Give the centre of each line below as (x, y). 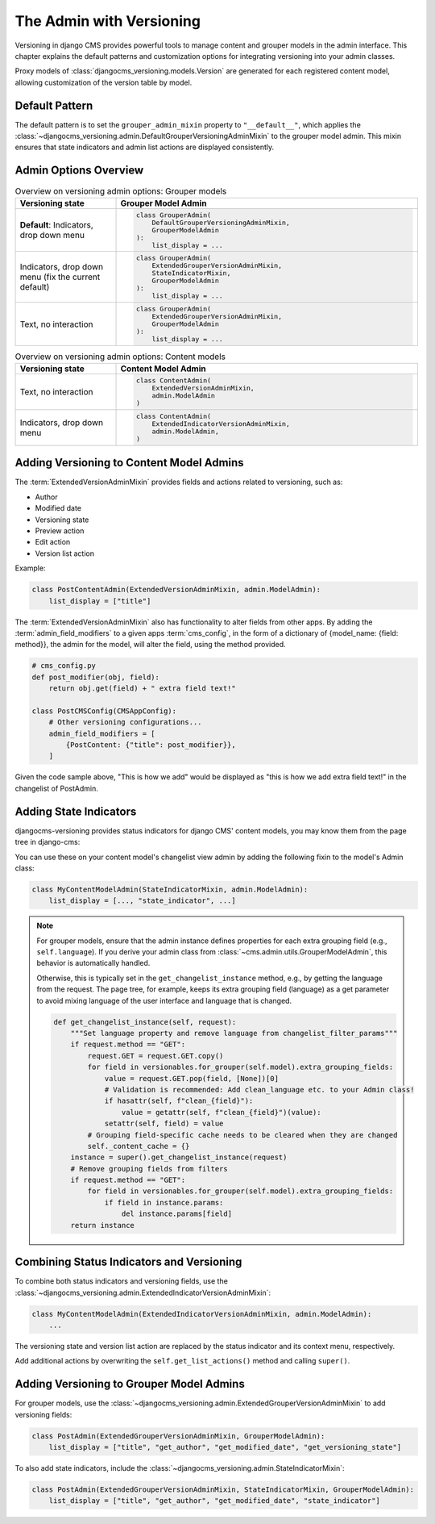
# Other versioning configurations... (125, 722)
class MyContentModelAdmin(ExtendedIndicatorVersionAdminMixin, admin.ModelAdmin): (202, 1314)
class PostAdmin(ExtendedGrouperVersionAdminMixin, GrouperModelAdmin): (178, 1436)
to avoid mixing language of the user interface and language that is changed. (164, 1000)
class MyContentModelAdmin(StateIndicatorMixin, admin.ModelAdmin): (170, 889)
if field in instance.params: (164, 1202)
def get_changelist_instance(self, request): (145, 1022)
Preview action (60, 531)
